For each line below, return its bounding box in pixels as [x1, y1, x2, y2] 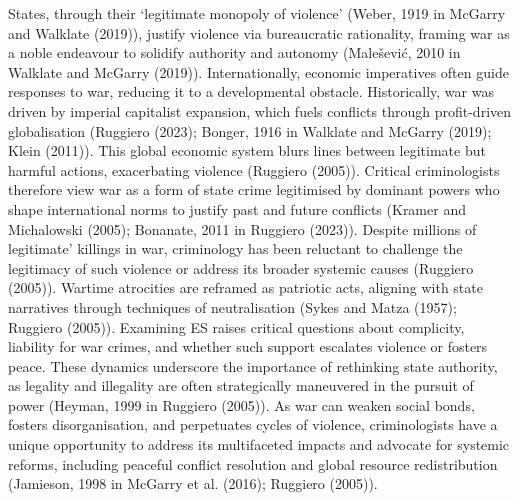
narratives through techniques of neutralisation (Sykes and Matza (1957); [8, 296, 457, 317]
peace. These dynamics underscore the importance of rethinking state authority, [8, 355, 498, 376]
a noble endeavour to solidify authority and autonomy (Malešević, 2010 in [8, 42, 461, 63]
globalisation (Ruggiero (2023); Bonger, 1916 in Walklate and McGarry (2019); [8, 120, 492, 141]
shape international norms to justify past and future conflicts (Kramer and [8, 198, 466, 219]
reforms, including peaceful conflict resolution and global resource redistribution [8, 453, 498, 474]
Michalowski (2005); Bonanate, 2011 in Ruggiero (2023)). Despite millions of [8, 218, 477, 239]
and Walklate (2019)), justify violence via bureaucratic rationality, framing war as [8, 22, 510, 43]
